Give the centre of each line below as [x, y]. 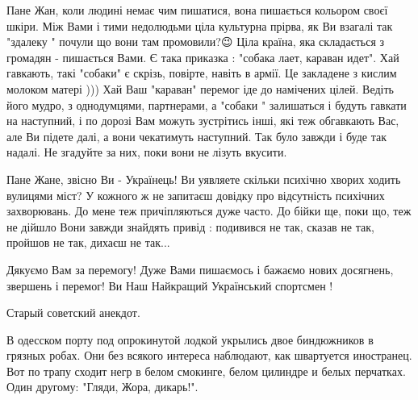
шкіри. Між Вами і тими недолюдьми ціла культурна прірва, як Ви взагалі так [200, 25]
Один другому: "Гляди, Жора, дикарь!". [102, 387]
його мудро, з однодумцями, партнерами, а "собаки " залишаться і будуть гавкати [207, 104]
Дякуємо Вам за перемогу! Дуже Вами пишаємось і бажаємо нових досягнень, [200, 269]
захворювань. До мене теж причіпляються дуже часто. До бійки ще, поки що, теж [209, 211]
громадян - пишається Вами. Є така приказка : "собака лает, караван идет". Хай [203, 57]
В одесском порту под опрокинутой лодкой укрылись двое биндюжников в [190, 339]
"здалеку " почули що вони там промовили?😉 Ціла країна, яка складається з [196, 42]
